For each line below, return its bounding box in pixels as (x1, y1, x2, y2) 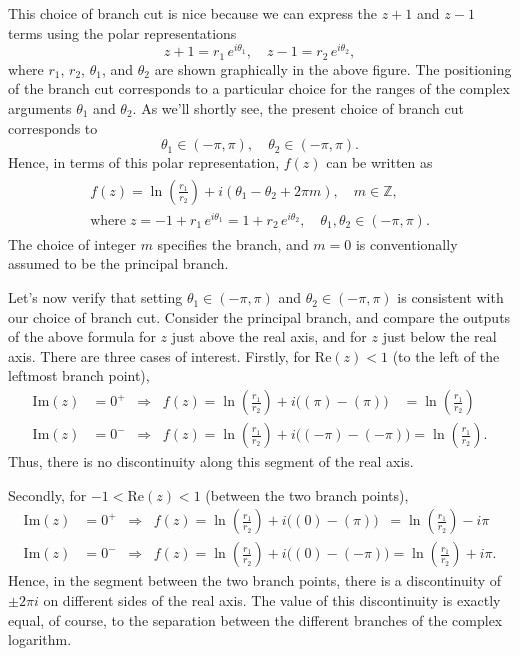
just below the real (382, 326, 497, 347)
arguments (8, 97, 72, 118)
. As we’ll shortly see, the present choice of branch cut (132, 97, 464, 118)
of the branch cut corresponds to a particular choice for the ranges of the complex (8, 78, 510, 99)
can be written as (326, 152, 433, 173)
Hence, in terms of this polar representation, (8, 152, 280, 173)
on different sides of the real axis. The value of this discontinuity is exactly (43, 589, 501, 610)
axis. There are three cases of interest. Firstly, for (8, 345, 311, 366)
